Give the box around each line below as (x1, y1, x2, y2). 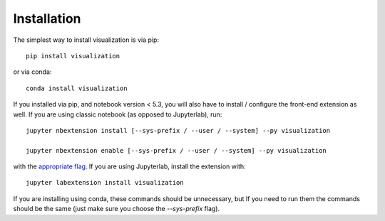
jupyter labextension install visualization (26, 178, 185, 187)
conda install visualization (26, 84, 128, 92)
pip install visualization (26, 52, 120, 60)
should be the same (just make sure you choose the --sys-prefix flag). (13, 205, 220, 213)
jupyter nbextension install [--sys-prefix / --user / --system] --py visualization (26, 126, 331, 134)
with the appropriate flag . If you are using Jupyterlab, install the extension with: (13, 162, 246, 171)
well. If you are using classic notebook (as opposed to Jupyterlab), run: (13, 110, 222, 119)
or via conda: (13, 68, 52, 76)
